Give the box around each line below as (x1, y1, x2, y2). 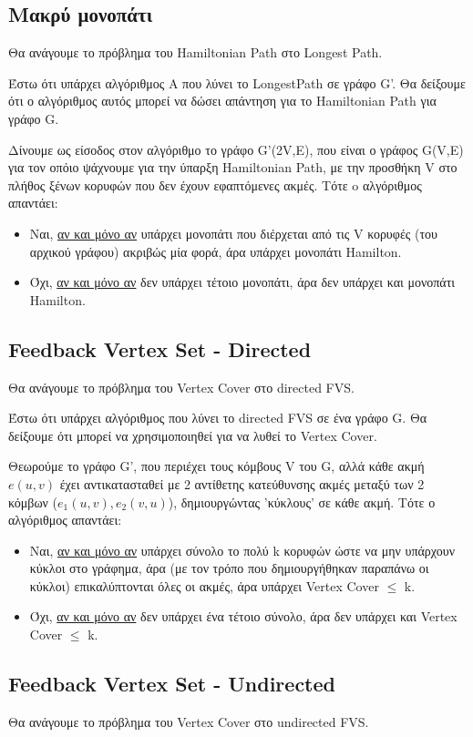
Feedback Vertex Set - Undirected (8, 670, 335, 698)
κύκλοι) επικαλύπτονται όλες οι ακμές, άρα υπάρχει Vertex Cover (29, 576, 379, 595)
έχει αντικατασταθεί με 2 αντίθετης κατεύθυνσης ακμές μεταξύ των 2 (59, 474, 425, 493)
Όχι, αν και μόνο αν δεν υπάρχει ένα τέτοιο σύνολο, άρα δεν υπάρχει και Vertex (29, 607, 458, 626)
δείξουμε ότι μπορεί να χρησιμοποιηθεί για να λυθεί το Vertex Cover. (8, 425, 377, 445)
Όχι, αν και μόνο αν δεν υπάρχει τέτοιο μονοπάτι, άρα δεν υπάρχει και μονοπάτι (29, 272, 456, 292)
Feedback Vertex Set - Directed (8, 334, 312, 363)
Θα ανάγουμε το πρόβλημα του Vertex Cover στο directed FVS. (8, 377, 355, 396)
